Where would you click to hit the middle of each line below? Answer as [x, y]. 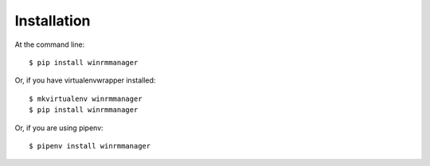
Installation [53, 21]
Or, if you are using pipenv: [59, 128]
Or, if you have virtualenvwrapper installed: [85, 80]
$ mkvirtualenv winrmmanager [86, 98]
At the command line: [50, 44]
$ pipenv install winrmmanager [90, 146]
